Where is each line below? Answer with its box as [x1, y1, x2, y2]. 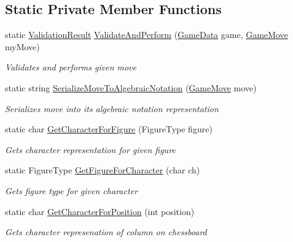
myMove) [5, 40, 40, 53]
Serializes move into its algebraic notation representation [5, 102, 219, 115]
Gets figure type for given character [5, 184, 138, 197]
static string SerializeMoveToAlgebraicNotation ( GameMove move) [5, 81, 257, 94]
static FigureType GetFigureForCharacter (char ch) [5, 164, 200, 176]
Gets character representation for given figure [5, 143, 176, 156]
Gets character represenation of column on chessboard [5, 225, 207, 238]
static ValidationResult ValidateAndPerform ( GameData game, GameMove [5, 28, 288, 41]
